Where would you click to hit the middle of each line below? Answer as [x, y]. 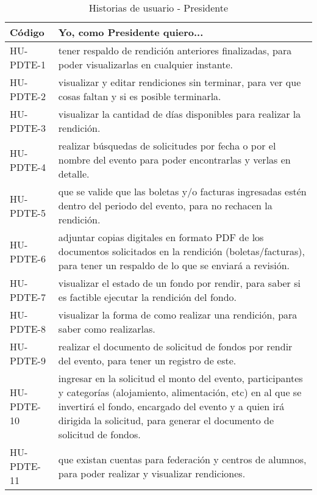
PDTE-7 [28, 297]
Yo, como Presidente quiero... [131, 32]
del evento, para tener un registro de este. [147, 360]
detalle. [74, 174]
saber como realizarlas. [107, 329]
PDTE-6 [28, 258]
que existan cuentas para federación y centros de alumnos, [182, 459]
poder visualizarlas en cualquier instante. [146, 64]
